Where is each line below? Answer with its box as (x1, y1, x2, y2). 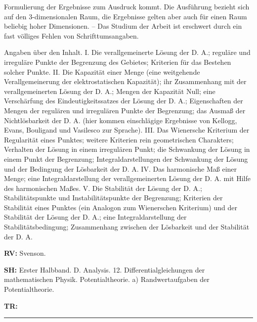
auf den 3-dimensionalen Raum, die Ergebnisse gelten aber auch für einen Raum (4, 11, 247, 21)
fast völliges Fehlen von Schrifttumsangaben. (4, 30, 139, 41)
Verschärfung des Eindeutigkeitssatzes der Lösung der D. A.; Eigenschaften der (4, 95, 243, 106)
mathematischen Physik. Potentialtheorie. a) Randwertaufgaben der (4, 274, 210, 284)
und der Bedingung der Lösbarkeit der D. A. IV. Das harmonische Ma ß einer (4, 163, 237, 174)
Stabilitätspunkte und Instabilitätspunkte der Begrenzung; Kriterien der (4, 192, 223, 203)
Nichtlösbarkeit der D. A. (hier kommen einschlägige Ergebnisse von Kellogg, (4, 115, 237, 125)
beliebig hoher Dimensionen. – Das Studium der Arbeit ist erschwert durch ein (4, 21, 242, 31)
